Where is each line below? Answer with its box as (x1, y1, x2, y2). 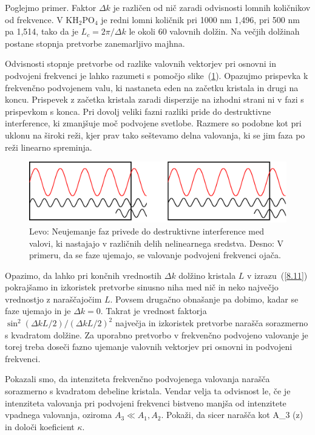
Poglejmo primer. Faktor (5, 1, 97, 13)
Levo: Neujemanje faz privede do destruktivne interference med (29, 224, 264, 237)
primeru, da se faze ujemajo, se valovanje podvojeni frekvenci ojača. (29, 248, 281, 261)
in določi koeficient (5, 420, 75, 433)
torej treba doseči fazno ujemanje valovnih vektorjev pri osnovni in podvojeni (5, 340, 293, 353)
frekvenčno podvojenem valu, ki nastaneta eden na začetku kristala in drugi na (5, 81, 299, 94)
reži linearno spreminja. (5, 140, 92, 153)
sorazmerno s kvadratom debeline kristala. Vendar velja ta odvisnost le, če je (5, 385, 291, 397)
